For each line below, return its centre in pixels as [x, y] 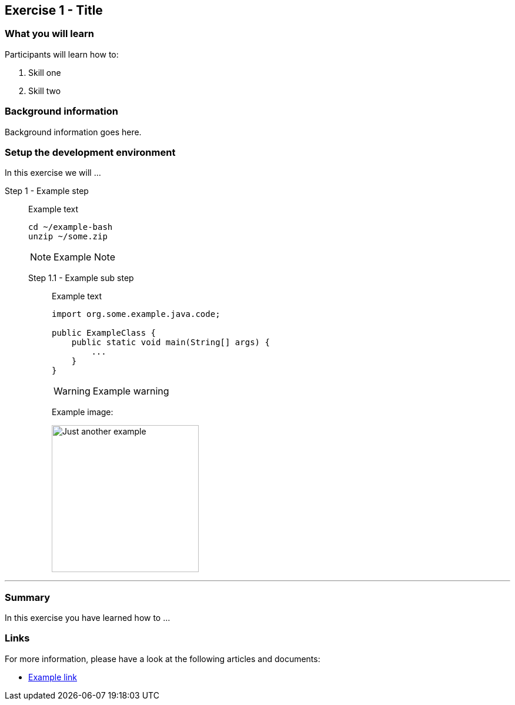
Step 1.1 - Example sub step [81, 278]
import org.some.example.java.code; [136, 314]
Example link [53, 677]
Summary [28, 597]
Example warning [131, 391]
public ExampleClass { [104, 333]
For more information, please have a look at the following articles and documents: [163, 659]
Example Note [84, 257]
